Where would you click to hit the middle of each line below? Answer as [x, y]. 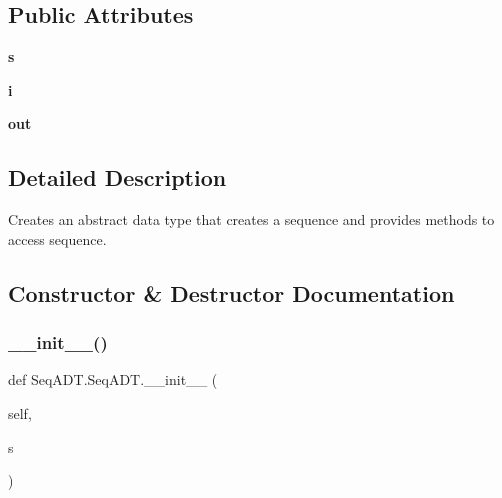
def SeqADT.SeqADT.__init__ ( [113, 379]
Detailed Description [117, 177]
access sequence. [57, 238]
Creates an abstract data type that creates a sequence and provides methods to [251, 219]
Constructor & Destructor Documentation [231, 292]
